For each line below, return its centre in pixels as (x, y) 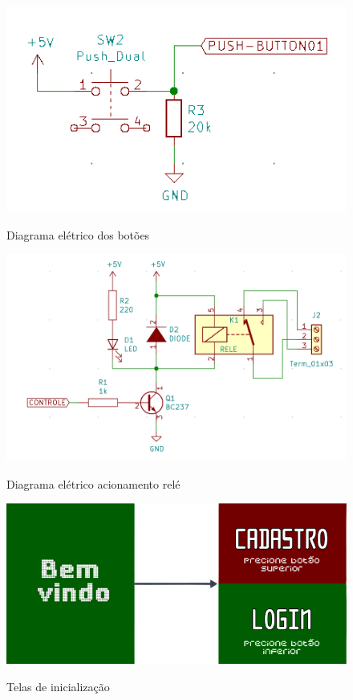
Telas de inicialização (58, 686)
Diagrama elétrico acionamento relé (93, 483)
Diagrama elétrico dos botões (78, 234)
